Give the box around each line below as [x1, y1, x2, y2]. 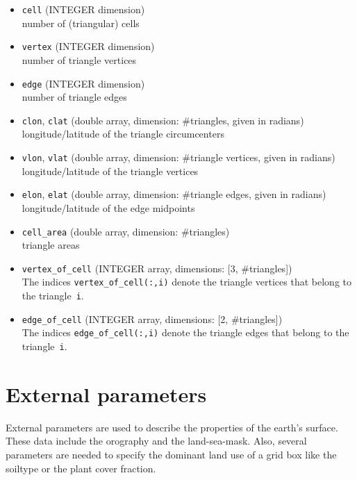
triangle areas [22, 238, 80, 252]
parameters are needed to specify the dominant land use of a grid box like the [6, 447, 337, 461]
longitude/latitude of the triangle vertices [22, 163, 199, 178]
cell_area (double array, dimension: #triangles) [22, 224, 230, 238]
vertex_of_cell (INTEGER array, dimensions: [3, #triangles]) [22, 260, 292, 275]
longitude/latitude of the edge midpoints [22, 200, 195, 215]
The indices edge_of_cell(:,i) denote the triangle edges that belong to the [22, 325, 349, 340]
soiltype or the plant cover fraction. [6, 461, 156, 475]
